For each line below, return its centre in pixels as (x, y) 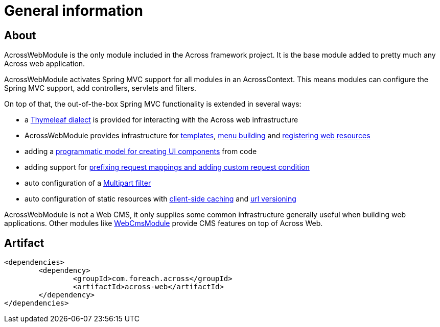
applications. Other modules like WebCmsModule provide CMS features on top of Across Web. (164, 223)
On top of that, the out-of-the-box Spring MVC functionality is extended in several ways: (153, 104)
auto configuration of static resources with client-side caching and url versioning (160, 199)
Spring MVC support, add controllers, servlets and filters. (100, 88)
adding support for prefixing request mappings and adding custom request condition (167, 167)
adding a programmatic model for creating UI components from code (141, 152)
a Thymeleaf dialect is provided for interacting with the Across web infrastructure (161, 120)
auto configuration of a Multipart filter (88, 183)
